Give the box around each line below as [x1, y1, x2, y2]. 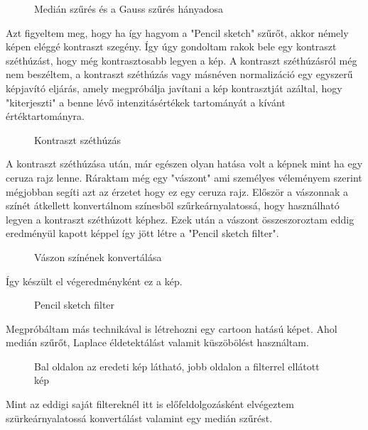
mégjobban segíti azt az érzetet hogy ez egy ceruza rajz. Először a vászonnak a [6, 184, 348, 199]
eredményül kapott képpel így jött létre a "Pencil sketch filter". [6, 226, 279, 241]
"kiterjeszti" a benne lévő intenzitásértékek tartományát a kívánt [6, 94, 286, 109]
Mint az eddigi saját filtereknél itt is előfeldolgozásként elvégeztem [6, 397, 294, 412]
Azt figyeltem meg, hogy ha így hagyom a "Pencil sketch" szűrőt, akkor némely [6, 25, 349, 40]
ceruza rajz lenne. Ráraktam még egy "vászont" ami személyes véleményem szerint [6, 170, 362, 184]
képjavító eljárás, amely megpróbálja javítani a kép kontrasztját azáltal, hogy [6, 80, 342, 95]
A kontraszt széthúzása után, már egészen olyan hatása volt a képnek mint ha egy [6, 156, 363, 171]
